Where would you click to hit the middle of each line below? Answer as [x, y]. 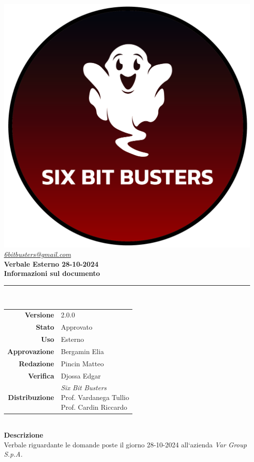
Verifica [41, 375]
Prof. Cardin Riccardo [94, 407]
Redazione [36, 363]
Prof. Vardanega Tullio [95, 397]
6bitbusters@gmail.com [38, 254]
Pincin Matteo [82, 363]
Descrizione [24, 435]
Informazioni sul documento [52, 273]
